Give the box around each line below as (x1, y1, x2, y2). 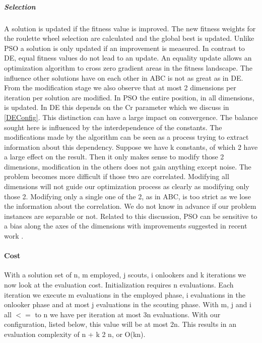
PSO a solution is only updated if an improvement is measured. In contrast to (4, 42, 245, 53)
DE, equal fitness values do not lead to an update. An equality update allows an (4, 52, 252, 63)
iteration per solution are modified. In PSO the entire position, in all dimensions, (4, 92, 254, 102)
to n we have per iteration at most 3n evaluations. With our (35, 309, 221, 319)
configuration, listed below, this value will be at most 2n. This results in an (4, 319, 236, 329)
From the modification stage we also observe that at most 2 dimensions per (4, 82, 236, 93)
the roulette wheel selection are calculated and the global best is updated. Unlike (4, 33, 254, 43)
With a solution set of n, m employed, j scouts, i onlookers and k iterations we (4, 269, 246, 280)
